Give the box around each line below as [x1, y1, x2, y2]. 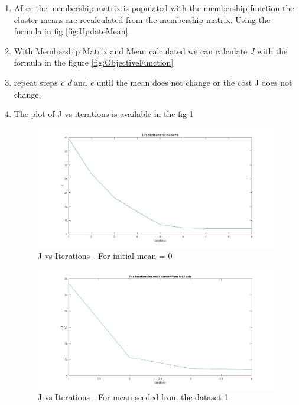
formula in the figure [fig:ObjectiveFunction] [14, 56, 174, 69]
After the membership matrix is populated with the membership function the [14, 2, 294, 14]
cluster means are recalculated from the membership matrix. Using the [14, 13, 271, 25]
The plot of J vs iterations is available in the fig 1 [14, 108, 194, 120]
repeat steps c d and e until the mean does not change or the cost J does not [14, 76, 292, 88]
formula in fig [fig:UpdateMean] [14, 25, 128, 37]
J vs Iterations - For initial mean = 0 [37, 249, 173, 261]
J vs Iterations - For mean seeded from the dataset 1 [37, 391, 229, 403]
